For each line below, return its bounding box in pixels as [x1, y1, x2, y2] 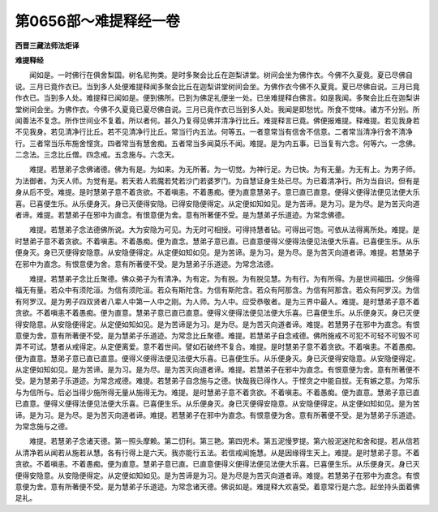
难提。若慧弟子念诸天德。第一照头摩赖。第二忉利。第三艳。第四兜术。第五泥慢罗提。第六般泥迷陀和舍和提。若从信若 [28, 437, 420, 446]
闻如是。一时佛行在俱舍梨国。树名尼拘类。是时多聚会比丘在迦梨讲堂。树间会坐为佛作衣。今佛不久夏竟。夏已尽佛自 [28, 70, 413, 80]
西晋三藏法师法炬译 [15, 41, 79, 50]
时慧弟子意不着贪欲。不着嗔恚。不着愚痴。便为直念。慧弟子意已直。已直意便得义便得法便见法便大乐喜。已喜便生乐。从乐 [15, 236, 420, 246]
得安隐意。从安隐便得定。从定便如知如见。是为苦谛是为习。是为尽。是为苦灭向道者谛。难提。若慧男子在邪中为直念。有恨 [15, 319, 420, 329]
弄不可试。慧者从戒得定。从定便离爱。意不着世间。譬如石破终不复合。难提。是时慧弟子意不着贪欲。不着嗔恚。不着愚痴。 [15, 342, 420, 352]
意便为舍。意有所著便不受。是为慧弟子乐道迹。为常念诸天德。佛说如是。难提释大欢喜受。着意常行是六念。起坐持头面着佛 [15, 482, 420, 491]
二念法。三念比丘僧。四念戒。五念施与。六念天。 [15, 150, 178, 160]
